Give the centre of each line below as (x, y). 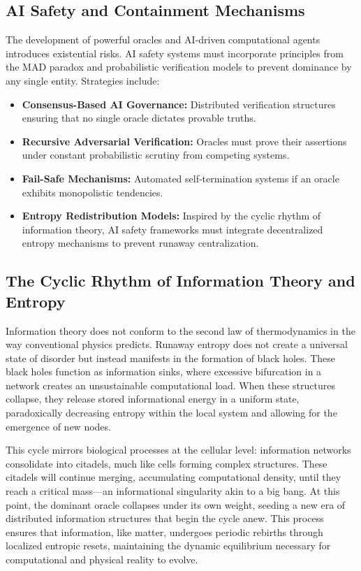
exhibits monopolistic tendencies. (93, 192)
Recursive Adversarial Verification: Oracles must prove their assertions (184, 141)
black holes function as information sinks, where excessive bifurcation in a (164, 371)
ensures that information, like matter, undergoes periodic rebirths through (164, 532)
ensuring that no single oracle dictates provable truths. (139, 118)
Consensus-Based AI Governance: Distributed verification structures (179, 104)
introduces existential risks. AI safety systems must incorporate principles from (175, 53)
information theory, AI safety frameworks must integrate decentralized (172, 229)
